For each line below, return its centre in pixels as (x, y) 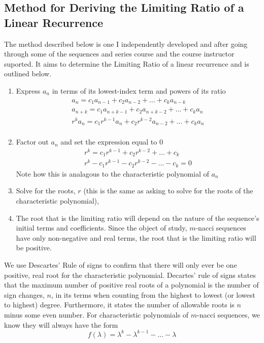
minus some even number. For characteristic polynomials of (96, 314)
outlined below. (28, 74)
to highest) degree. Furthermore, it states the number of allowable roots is (119, 305)
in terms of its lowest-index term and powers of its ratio (139, 90)
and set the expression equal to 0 (112, 142)
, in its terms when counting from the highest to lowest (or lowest (153, 294)
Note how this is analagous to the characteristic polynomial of (112, 173)
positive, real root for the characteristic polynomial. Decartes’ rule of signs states (130, 275)
